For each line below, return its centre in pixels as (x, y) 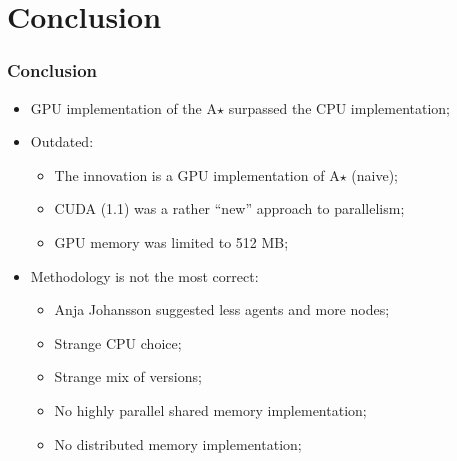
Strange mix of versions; (128, 376)
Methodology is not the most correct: (144, 275)
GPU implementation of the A (123, 107)
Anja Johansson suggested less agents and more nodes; (222, 309)
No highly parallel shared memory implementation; (210, 409)
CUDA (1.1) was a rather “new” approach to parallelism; (229, 208)
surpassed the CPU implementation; (339, 107)
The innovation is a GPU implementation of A (197, 174)
